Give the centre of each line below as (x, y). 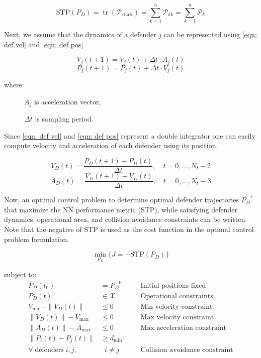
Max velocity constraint (177, 317)
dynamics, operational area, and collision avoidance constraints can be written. (126, 219)
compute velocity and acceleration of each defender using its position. (111, 145)
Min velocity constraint (177, 307)
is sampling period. (64, 119)
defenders (49, 350)
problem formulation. (37, 239)
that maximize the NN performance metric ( (72, 209)
